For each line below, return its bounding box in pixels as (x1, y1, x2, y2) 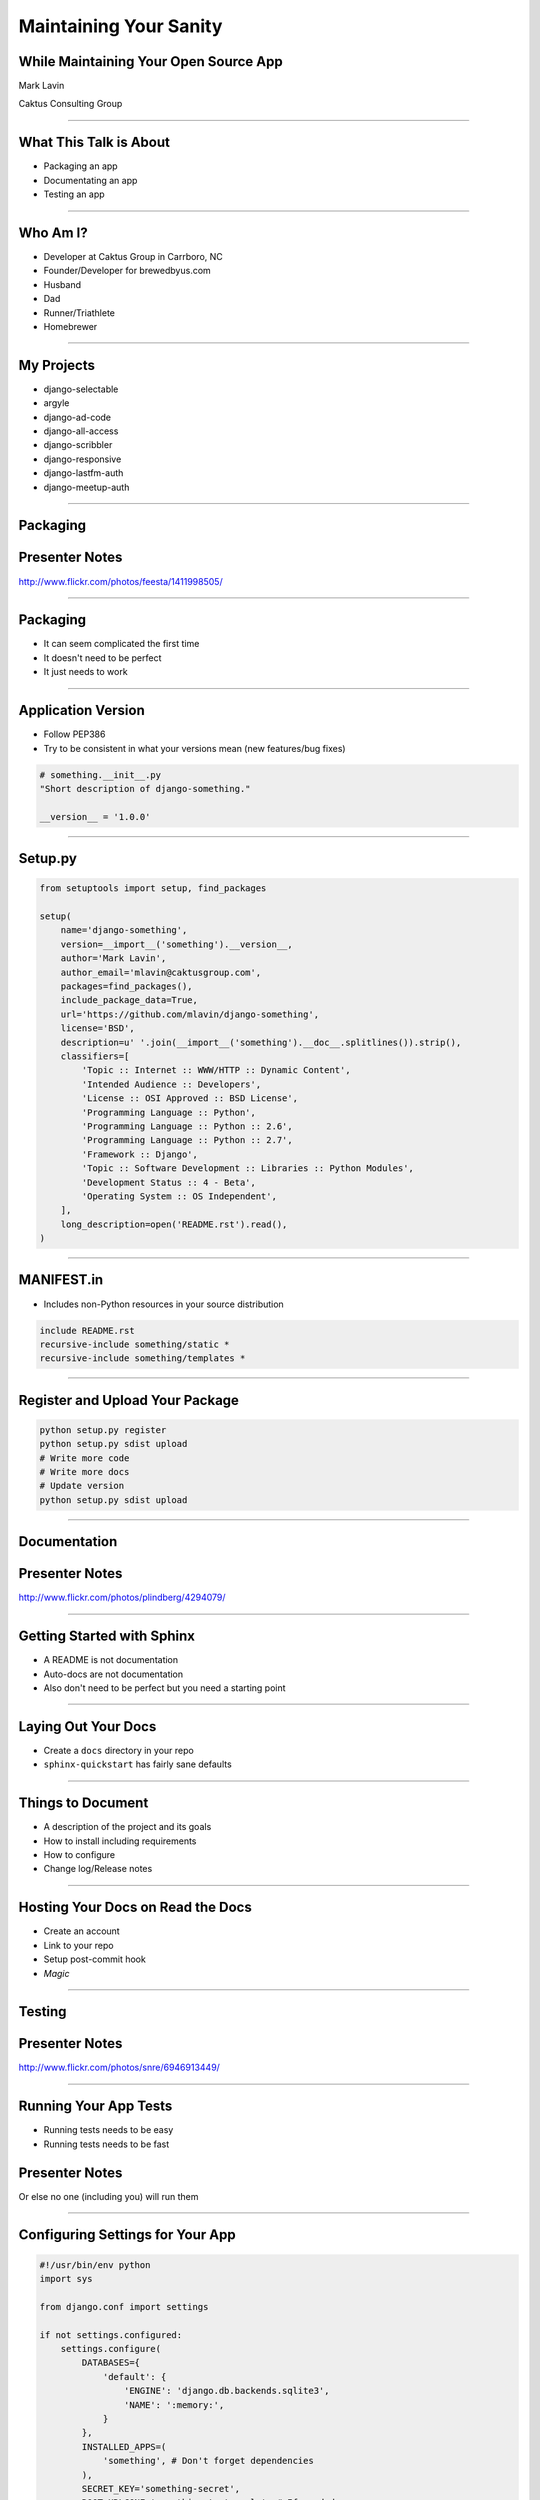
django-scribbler (43, 439, 113, 451)
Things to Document (18, 1795, 149, 1812)
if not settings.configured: (39, 2329, 183, 2340)
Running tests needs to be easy (43, 2124, 174, 2136)
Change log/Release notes (43, 1863, 153, 1875)
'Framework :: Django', (81, 1148, 199, 1160)
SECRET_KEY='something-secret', (81, 2483, 240, 2494)
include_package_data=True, (60, 995, 199, 1006)
